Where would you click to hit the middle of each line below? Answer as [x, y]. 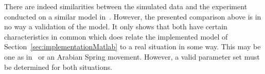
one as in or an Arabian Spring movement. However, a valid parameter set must [132, 56]
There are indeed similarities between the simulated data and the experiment [126, 6]
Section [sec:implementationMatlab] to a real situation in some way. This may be [132, 47]
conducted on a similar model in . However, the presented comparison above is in [133, 16]
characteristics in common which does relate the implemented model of [116, 36]
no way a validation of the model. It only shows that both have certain [116, 26]
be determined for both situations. [58, 67]
